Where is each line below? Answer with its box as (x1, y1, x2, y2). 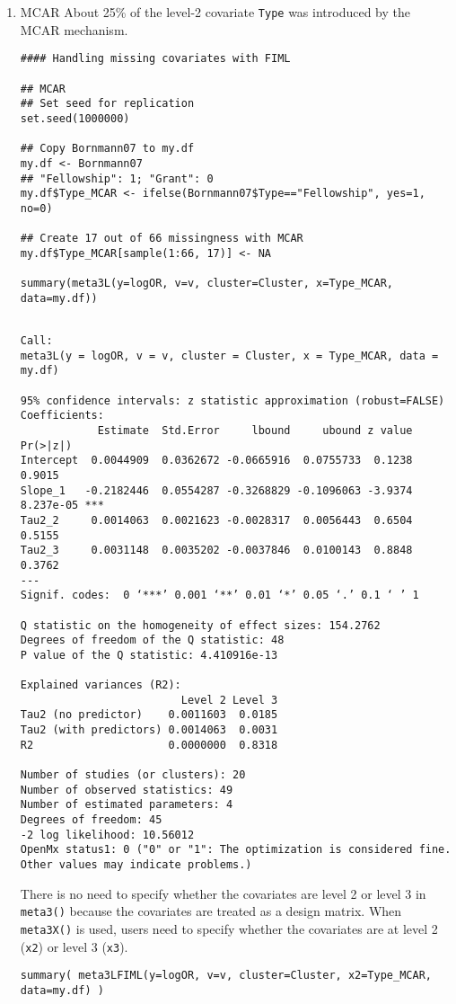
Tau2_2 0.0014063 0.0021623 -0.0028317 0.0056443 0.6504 (20, 513, 413, 527)
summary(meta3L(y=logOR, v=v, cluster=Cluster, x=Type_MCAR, (20, 277, 394, 290)
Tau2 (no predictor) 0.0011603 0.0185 (20, 708, 278, 722)
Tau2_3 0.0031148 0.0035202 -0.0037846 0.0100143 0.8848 (20, 544, 413, 557)
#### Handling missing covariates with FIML (20, 52, 291, 66)
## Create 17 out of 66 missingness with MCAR (20, 232, 303, 245)
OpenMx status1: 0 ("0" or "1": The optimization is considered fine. (20, 843, 452, 857)
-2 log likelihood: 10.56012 (20, 828, 195, 841)
